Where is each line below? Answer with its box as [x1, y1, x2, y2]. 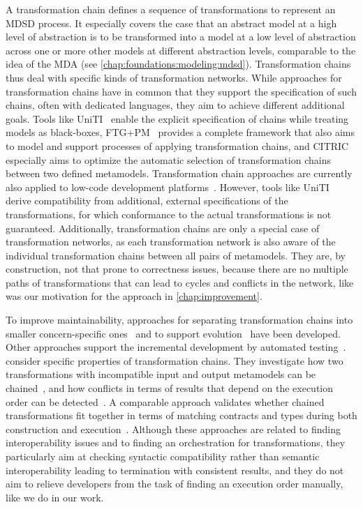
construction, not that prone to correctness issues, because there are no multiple [6, 262, 348, 276]
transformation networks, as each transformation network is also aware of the [6, 234, 336, 249]
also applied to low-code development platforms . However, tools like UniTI [6, 179, 329, 194]
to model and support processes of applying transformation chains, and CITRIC [6, 138, 349, 153]
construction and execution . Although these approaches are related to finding [6, 421, 341, 436]
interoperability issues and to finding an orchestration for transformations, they [6, 435, 346, 450]
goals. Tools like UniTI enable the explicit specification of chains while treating [6, 111, 349, 126]
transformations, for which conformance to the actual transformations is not [6, 206, 332, 221]
